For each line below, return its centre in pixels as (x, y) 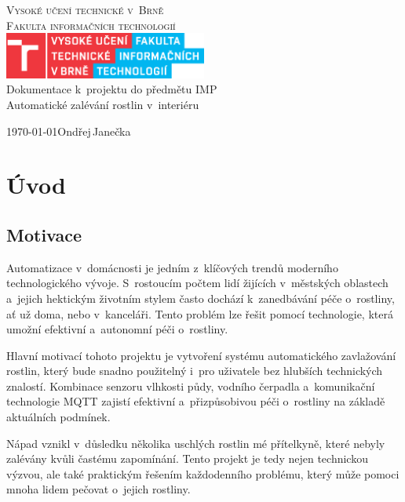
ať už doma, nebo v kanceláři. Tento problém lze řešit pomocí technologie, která (200, 313)
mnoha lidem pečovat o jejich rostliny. (99, 489)
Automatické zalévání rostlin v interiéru (103, 104)
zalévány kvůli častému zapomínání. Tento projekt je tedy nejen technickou (187, 458)
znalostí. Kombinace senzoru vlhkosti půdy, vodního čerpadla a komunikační (191, 386)
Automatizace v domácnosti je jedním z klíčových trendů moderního (172, 267)
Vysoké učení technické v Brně (85, 9)
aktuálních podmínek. (58, 417)
